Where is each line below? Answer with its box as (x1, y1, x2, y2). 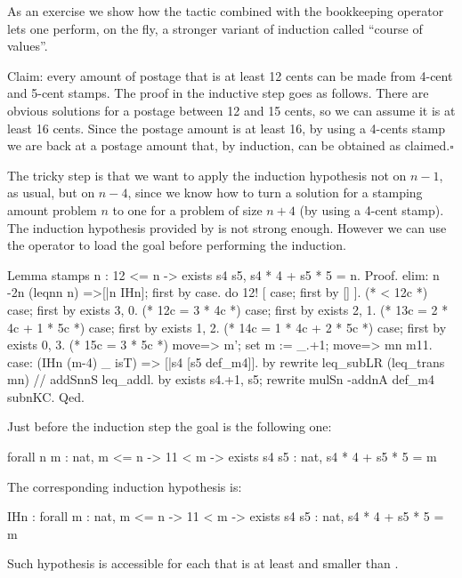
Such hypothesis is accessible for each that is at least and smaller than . (7, 554, 399, 573)
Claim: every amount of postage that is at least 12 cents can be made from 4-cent (7, 66, 453, 84)
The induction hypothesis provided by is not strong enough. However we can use (7, 218, 447, 237)
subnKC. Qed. (7, 387, 85, 405)
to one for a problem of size (112, 200, 263, 219)
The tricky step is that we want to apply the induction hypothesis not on (7, 165, 407, 184)
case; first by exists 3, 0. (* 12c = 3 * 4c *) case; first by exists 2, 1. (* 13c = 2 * (7, 300, 449, 318)
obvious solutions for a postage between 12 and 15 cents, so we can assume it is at (7, 100, 456, 119)
